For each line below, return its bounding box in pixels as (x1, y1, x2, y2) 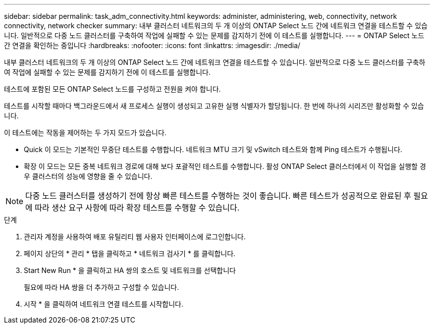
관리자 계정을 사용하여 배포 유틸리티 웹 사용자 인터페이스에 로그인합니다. (24, 232, 246, 241)
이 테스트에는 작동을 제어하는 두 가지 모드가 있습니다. (4, 128, 166, 137)
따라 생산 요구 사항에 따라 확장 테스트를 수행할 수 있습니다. (35, 203, 240, 213)
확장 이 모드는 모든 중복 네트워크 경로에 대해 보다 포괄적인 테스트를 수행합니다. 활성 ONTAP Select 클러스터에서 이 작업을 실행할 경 (24, 162, 426, 170)
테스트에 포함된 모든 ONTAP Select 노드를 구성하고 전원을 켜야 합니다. (4, 85, 221, 93)
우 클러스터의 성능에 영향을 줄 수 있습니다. (24, 172, 153, 180)
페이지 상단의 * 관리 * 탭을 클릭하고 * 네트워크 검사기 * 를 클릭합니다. (24, 249, 236, 258)
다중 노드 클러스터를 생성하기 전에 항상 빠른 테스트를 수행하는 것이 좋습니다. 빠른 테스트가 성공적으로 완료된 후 (25, 191, 411, 201)
